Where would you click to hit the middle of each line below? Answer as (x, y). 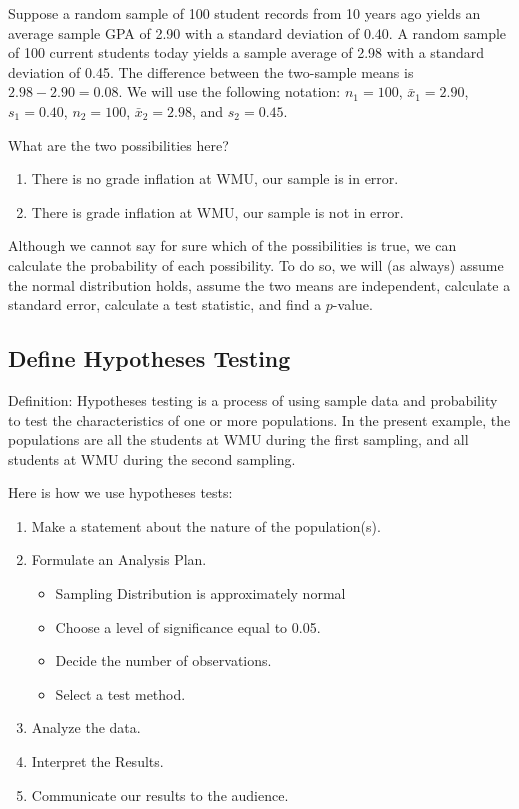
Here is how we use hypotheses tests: (120, 492)
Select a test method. (120, 693)
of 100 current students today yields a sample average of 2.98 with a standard (246, 52)
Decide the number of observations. (163, 660)
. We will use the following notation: (229, 91)
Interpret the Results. (97, 761)
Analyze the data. (86, 727)
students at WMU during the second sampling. (152, 458)
